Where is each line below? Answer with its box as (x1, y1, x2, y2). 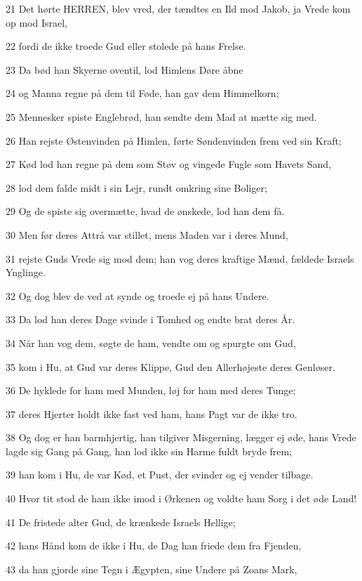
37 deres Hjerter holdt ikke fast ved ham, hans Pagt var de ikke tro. (6, 406, 297, 421)
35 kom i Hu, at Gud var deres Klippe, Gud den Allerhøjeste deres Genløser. (6, 359, 335, 374)
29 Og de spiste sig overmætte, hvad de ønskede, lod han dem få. (6, 204, 285, 218)
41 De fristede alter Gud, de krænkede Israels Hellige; (6, 514, 236, 529)
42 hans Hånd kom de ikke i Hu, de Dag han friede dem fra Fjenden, (6, 538, 302, 553)
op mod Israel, (6, 15, 68, 30)
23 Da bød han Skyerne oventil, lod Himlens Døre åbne (6, 62, 243, 77)
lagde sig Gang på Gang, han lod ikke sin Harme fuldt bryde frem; (6, 443, 293, 458)
